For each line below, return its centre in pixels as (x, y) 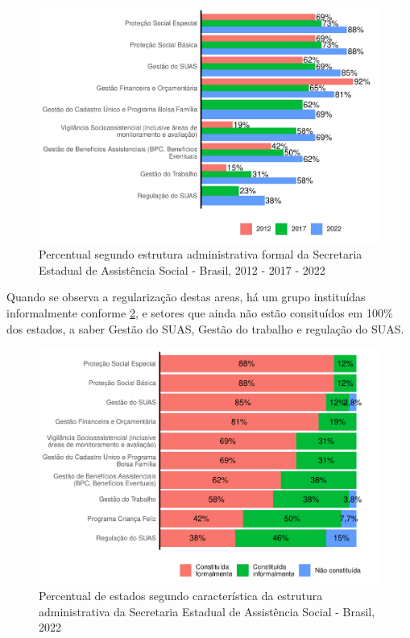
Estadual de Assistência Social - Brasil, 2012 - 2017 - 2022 (182, 269)
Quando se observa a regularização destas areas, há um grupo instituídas (186, 297)
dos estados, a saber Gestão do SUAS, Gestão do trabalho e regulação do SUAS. (205, 328)
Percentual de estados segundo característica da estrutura (181, 596)
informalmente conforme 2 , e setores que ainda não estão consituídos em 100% (200, 312)
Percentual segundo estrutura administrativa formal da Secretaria (201, 254)
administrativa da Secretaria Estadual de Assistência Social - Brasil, (207, 611)
